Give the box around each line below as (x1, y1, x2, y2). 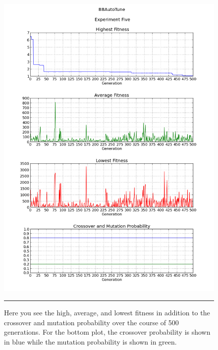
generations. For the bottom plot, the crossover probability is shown (4, 327, 211, 337)
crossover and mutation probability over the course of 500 (4, 317, 179, 327)
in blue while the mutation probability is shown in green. (4, 336, 177, 347)
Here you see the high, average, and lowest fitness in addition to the (4, 307, 210, 318)
